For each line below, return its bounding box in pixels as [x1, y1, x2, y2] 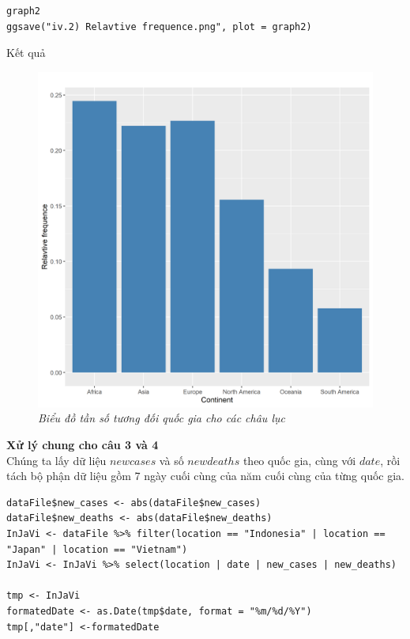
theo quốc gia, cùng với [243, 452, 356, 468]
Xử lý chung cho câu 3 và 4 [6, 436, 159, 452]
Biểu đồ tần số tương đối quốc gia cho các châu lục [38, 410, 285, 426]
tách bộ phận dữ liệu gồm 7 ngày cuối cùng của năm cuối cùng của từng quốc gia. [6, 467, 405, 484]
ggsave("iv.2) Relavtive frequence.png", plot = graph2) [6, 21, 312, 32]
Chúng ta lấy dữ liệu [6, 452, 107, 468]
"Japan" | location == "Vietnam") [6, 543, 188, 555]
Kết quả [6, 44, 46, 61]
